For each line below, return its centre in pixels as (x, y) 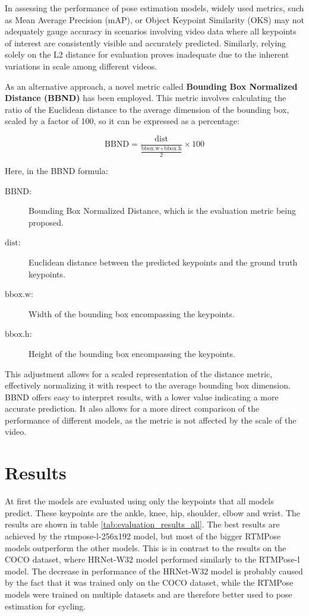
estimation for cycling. (45, 606)
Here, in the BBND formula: (56, 170)
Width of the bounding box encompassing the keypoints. (132, 313)
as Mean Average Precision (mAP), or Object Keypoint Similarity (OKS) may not (154, 19)
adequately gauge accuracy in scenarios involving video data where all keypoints (151, 31)
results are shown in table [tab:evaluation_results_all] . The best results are (142, 524)
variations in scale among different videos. (81, 66)
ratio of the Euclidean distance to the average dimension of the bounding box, (147, 109)
